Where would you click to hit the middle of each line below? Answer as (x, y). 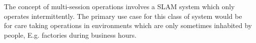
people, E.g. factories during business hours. (70, 35)
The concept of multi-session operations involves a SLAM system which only (119, 6)
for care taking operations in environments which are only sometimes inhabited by (128, 25)
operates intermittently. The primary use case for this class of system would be (123, 16)
